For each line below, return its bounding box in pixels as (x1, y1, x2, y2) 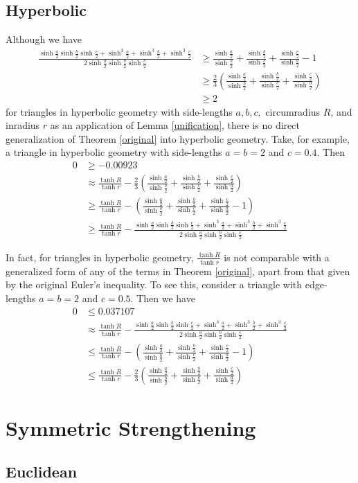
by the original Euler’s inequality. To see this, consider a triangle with (6, 277, 303, 292)
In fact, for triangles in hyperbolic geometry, (6, 249, 194, 264)
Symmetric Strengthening (6, 413, 256, 441)
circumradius (265, 104, 321, 118)
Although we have (6, 32, 82, 46)
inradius (6, 118, 40, 132)
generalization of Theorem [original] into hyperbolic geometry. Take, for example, (6, 131, 350, 146)
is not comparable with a (224, 249, 330, 264)
